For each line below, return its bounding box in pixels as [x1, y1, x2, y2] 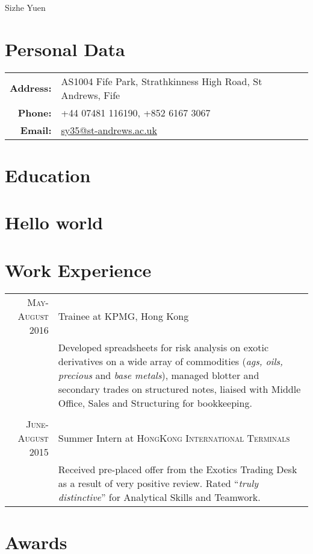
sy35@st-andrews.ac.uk [61, 123, 157, 137]
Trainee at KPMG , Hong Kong [58, 308, 189, 323]
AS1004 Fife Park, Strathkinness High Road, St [61, 74, 262, 88]
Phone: [17, 105, 52, 119]
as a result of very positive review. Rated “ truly [58, 476, 259, 490]
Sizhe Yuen [5, 1, 46, 13]
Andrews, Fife [61, 88, 120, 102]
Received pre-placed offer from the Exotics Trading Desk [58, 462, 297, 476]
